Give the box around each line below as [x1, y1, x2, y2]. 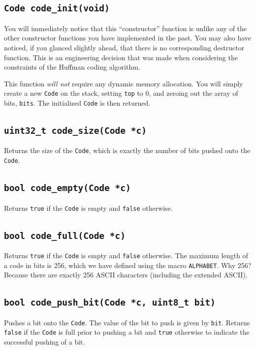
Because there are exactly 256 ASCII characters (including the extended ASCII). [4, 270, 248, 280]
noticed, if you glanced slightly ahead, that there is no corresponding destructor [4, 42, 245, 52]
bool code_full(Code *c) [4, 230, 126, 241]
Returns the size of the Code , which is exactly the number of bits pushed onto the [4, 145, 251, 156]
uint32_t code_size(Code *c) [4, 125, 147, 136]
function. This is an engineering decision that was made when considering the [4, 52, 238, 62]
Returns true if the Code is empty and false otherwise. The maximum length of [4, 250, 248, 260]
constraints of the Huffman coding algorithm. [4, 62, 140, 72]
